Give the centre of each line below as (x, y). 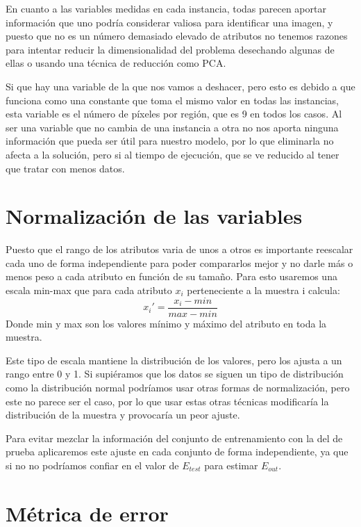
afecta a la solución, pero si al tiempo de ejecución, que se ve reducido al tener (173, 154)
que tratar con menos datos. (65, 168)
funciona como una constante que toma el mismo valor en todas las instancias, (172, 100)
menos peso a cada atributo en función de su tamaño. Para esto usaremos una (171, 276)
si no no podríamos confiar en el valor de (92, 465)
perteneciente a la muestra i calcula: (263, 290)
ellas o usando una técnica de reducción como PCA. (116, 63)
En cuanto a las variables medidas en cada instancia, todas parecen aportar (166, 8)
